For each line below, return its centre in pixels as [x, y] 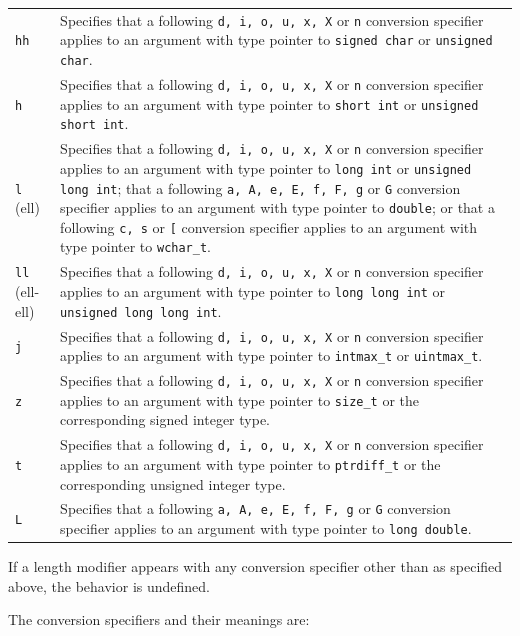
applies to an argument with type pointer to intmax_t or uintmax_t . [271, 355]
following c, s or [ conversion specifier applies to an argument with [269, 226]
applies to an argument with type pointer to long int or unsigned [266, 167]
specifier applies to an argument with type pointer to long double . [266, 528]
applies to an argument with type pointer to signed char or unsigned [276, 39]
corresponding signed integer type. [165, 419]
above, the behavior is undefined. [109, 585]
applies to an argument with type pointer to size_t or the [240, 399]
